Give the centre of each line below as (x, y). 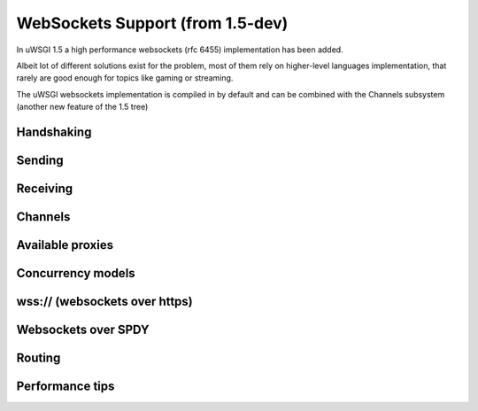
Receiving (45, 188)
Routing (39, 358)
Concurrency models (76, 273)
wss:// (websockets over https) (105, 302)
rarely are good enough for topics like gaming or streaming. (125, 78)
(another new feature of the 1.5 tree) (82, 107)
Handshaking (54, 132)
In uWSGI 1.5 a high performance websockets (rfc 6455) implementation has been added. (180, 50)
